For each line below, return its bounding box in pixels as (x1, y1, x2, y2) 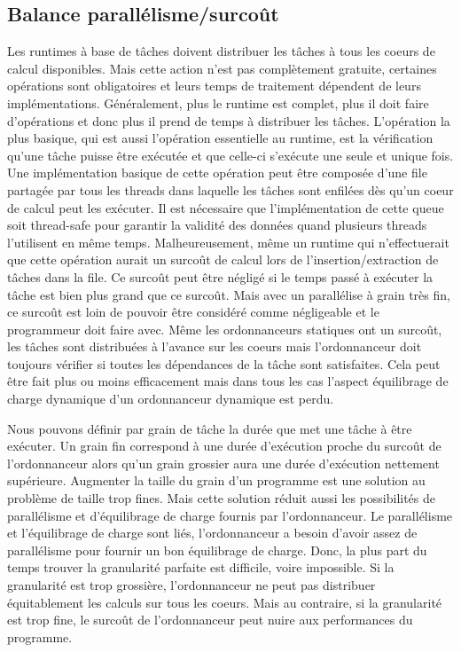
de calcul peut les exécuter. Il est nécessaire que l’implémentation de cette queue (7, 198, 444, 216)
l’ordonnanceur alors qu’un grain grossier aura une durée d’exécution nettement (7, 453, 440, 472)
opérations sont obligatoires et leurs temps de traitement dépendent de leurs (7, 76, 421, 95)
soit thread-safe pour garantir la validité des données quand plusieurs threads (7, 216, 427, 234)
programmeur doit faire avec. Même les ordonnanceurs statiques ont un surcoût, (7, 319, 442, 338)
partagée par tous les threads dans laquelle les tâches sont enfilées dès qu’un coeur (7, 180, 454, 199)
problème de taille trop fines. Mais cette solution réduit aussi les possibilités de (7, 489, 436, 507)
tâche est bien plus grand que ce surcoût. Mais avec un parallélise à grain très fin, (7, 285, 450, 303)
